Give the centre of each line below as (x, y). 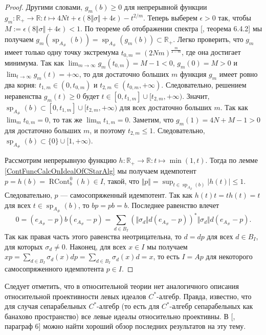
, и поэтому (108, 130)
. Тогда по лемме (231, 160)
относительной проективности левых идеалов (75, 296)
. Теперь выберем (170, 17)
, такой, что (121, 181)
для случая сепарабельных (46, 306)
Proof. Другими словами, (44, 7)
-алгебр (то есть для (128, 306)
